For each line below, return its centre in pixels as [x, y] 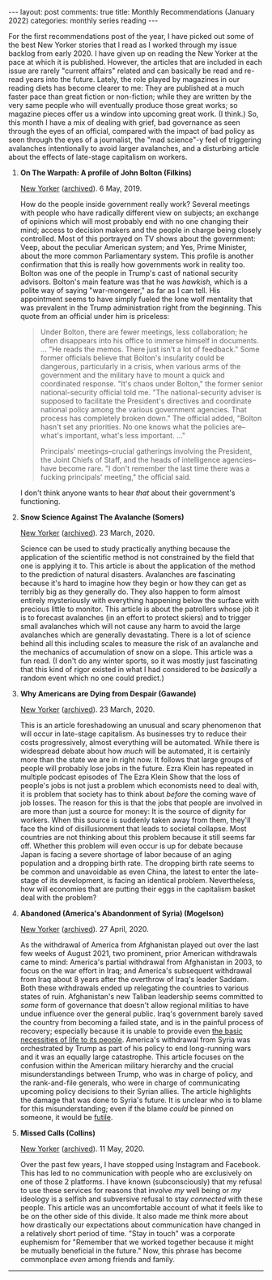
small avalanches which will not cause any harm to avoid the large [130, 626]
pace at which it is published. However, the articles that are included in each [136, 62]
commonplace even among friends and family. [98, 1259]
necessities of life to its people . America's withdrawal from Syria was [135, 1040]
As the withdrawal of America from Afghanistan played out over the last [139, 945]
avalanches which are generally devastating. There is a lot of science [135, 635]
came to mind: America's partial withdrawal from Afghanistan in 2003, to [141, 962]
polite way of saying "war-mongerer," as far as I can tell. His [120, 290]
